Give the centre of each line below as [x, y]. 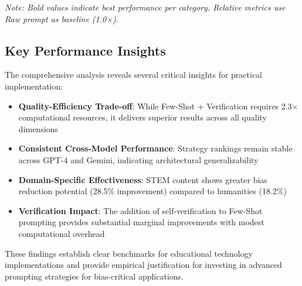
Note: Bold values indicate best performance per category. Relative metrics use [145, 7]
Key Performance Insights [85, 50]
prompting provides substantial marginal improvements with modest [141, 222]
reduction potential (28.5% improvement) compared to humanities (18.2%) [152, 191]
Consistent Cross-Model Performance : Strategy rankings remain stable [155, 148]
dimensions [38, 128]
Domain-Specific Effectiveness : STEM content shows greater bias [143, 179]
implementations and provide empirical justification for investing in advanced [143, 265]
